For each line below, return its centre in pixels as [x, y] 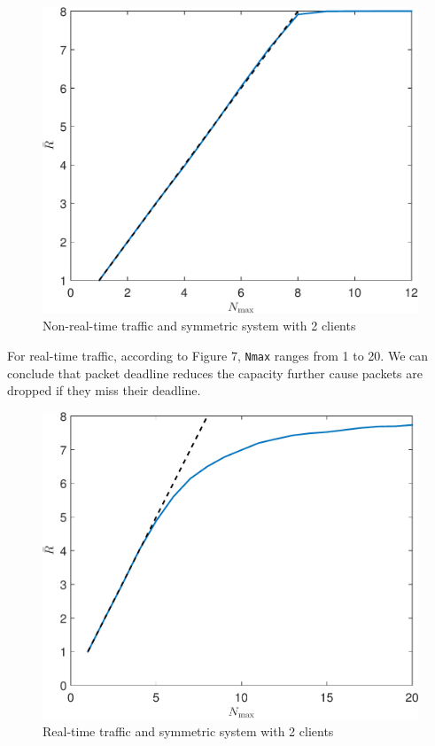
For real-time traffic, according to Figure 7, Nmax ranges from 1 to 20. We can [218, 355]
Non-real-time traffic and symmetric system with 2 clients [199, 326]
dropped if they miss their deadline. [104, 390]
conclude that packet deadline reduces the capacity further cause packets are [215, 373]
